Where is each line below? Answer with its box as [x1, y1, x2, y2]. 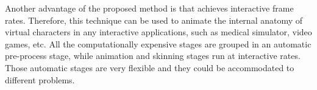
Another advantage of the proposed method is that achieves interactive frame [5, 2, 294, 14]
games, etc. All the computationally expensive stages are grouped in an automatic [5, 37, 312, 50]
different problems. [5, 73, 75, 86]
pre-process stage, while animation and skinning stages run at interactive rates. [5, 49, 301, 62]
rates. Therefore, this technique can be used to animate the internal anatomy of [5, 13, 303, 26]
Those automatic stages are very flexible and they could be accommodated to [5, 61, 294, 74]
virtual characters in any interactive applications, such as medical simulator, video [5, 26, 312, 38]
